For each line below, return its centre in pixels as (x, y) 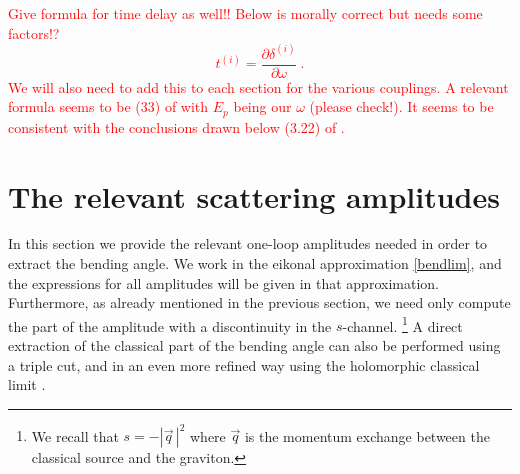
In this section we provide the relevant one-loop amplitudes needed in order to (248, 243)
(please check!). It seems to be (401, 106)
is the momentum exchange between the (367, 435)
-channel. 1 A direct (402, 324)
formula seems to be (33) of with (108, 106)
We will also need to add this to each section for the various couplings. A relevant (258, 86)
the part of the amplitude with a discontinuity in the (170, 325)
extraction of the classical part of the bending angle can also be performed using (254, 345)
